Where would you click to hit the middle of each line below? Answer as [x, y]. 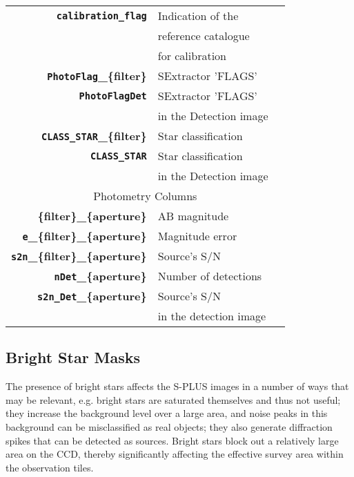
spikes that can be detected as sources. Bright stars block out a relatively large [172, 440]
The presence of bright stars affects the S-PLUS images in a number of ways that [177, 386]
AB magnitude [193, 216]
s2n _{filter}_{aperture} [79, 256]
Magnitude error [197, 236]
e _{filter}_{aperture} [85, 236]
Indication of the [198, 16]
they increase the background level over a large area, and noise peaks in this [167, 413]
